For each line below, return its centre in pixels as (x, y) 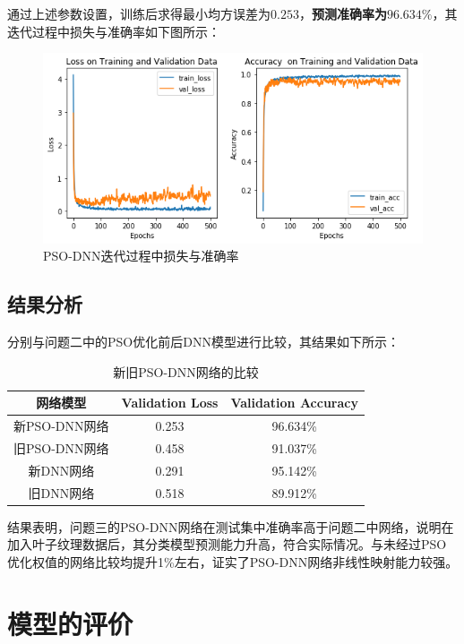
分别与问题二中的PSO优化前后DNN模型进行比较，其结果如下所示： (203, 341)
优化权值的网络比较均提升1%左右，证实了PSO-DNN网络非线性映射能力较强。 (233, 561)
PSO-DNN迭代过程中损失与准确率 (141, 256)
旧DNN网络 (61, 492)
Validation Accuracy (294, 403)
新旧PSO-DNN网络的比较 (186, 371)
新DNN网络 (61, 470)
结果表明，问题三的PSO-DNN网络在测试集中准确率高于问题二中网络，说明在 (231, 526)
